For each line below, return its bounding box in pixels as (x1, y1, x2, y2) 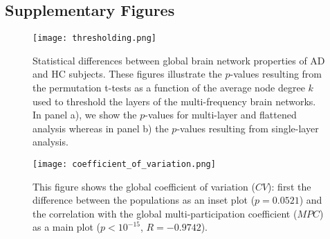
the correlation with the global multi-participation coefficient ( (33, 206, 297, 220)
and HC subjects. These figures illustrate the (33, 67, 222, 81)
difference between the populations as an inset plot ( (33, 193, 255, 207)
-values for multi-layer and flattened (145, 107, 297, 122)
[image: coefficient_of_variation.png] (33, 159, 216, 170)
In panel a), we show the (33, 107, 137, 122)
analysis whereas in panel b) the (33, 121, 169, 135)
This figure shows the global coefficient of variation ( (33, 179, 255, 193)
